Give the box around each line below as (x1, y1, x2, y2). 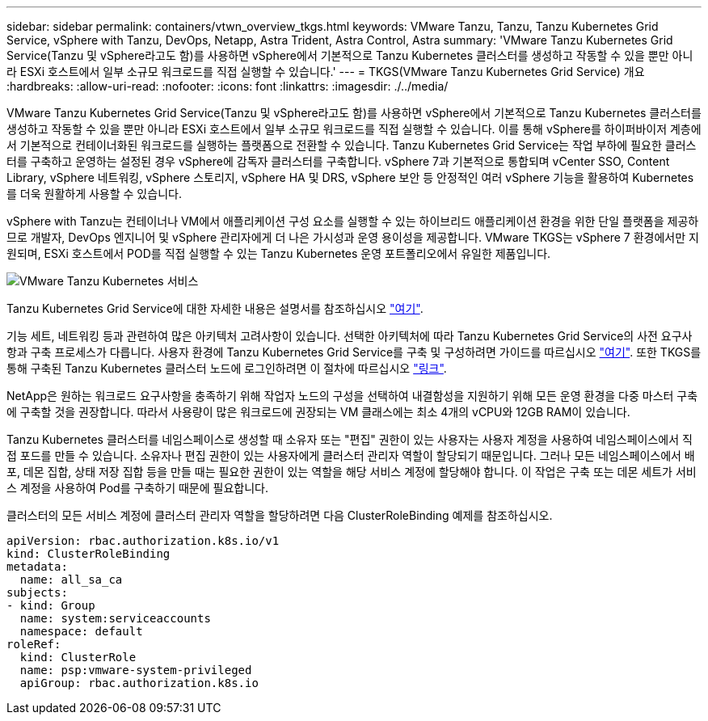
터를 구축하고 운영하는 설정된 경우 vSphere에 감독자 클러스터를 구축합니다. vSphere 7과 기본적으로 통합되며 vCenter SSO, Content (6, 154, 670, 168)
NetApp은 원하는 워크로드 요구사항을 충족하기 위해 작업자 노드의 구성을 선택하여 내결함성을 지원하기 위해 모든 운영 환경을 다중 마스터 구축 (6, 389, 698, 403)
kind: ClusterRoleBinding (6, 547, 171, 560)
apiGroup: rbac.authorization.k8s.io (19, 677, 259, 689)
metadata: (6, 560, 68, 573)
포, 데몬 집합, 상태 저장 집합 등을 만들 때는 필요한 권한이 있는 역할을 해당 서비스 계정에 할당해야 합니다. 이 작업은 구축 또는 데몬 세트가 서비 (6, 465, 697, 479)
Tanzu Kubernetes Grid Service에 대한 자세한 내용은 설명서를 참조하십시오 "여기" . (6, 301, 424, 315)
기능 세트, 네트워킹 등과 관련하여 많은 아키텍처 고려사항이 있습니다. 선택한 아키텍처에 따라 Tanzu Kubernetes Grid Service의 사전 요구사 (6, 329, 693, 343)
